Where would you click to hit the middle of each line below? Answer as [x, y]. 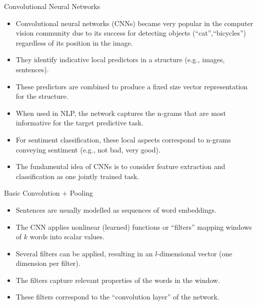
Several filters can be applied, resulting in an [84, 253]
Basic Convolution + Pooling [48, 193]
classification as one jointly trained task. [77, 176]
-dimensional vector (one [195, 253]
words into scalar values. [67, 237]
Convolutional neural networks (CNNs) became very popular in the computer [134, 23]
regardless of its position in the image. [74, 42]
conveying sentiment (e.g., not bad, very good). [88, 149]
